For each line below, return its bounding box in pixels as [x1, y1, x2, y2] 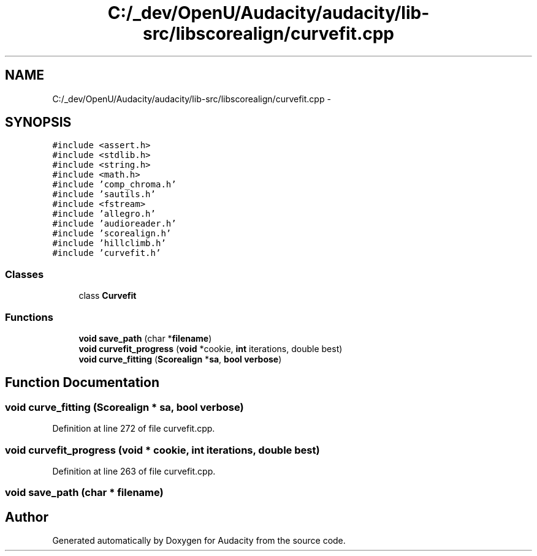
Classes [5, 268, 44, 280]
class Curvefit [78, 290, 137, 301]
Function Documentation [5, 375, 159, 391]
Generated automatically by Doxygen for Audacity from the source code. [52, 535, 346, 546]
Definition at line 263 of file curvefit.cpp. [52, 465, 216, 476]
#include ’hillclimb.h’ [52, 238, 166, 249]
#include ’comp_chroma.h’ [52, 179, 177, 190]
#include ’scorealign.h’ [52, 228, 172, 239]
